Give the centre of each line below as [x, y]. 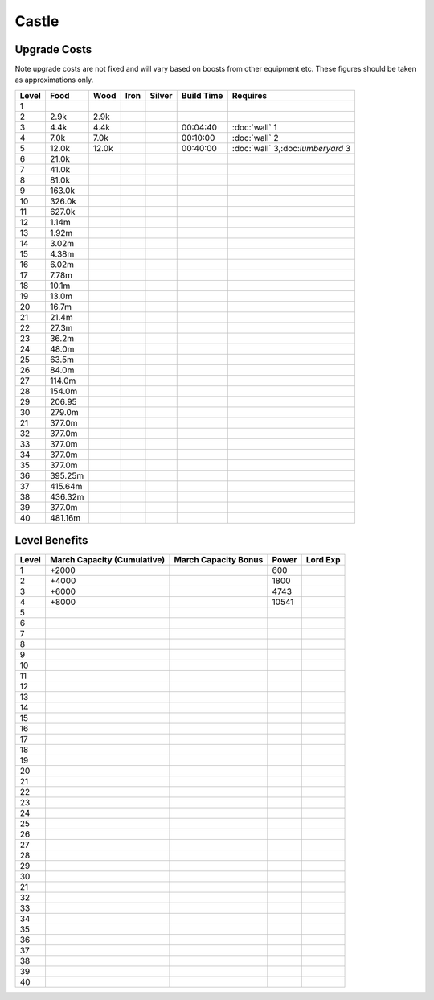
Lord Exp [323, 560]
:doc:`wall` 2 [255, 138]
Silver [161, 95]
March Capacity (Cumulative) [107, 560]
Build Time [202, 95]
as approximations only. [54, 80]
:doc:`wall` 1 [254, 127]
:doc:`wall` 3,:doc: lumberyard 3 [291, 148]
